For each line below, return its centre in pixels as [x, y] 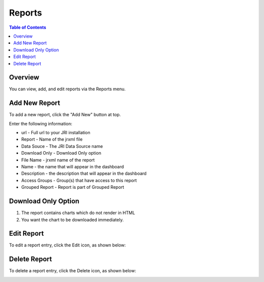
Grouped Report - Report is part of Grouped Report [73, 187]
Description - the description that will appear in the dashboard [84, 174]
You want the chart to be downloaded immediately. [73, 220]
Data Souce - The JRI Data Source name [62, 146]
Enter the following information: [41, 123]
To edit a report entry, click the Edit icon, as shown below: [67, 245]
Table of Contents [28, 27]
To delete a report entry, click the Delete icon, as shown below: [73, 271]
